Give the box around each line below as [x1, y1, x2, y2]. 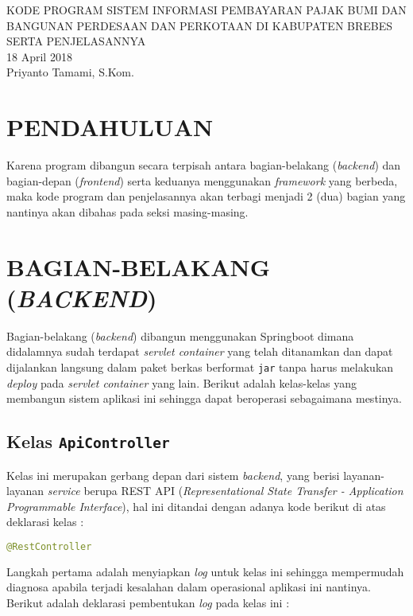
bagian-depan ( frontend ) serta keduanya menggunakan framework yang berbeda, [6, 172, 398, 189]
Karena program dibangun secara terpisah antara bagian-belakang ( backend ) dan [6, 157, 401, 173]
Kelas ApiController [6, 429, 170, 454]
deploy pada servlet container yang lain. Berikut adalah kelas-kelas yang [6, 374, 357, 391]
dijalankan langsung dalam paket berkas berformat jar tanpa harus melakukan [6, 358, 394, 375]
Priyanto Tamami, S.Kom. [6, 64, 134, 80]
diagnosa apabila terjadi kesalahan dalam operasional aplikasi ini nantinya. [6, 579, 371, 595]
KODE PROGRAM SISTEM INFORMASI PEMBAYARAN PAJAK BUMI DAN [6, 2, 407, 18]
